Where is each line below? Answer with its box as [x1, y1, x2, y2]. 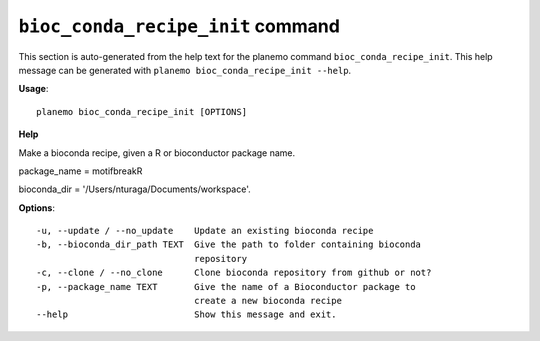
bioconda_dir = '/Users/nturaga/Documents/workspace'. [18, 183, 251, 195]
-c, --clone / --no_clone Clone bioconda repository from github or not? [36, 267, 432, 279]
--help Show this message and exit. [36, 309, 337, 320]
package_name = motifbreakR [18, 165, 143, 177]
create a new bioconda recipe [193, 295, 342, 307]
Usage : [18, 83, 49, 95]
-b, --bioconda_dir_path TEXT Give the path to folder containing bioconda [36, 239, 422, 250]
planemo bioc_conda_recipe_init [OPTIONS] [36, 106, 248, 117]
